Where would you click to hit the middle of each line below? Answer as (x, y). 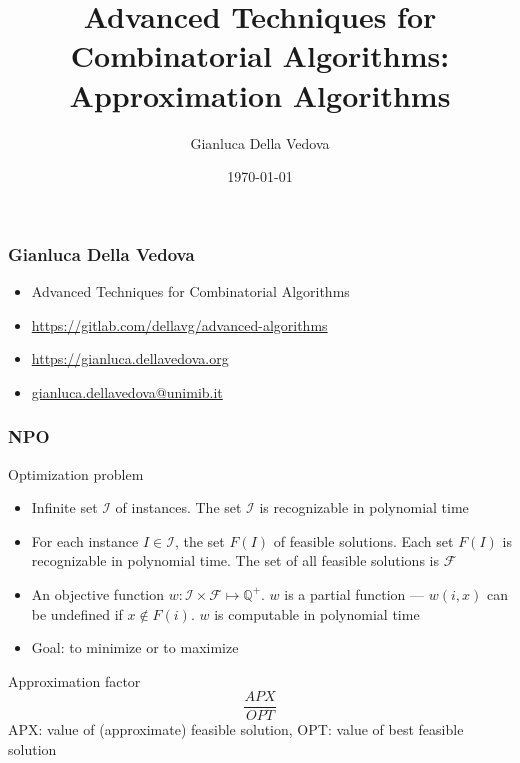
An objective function (98, 593)
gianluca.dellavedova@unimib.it (127, 391)
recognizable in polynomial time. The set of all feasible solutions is (235, 560)
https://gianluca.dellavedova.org (130, 358)
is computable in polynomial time (317, 613)
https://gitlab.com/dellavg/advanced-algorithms (179, 324)
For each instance (85, 540)
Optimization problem (76, 473)
